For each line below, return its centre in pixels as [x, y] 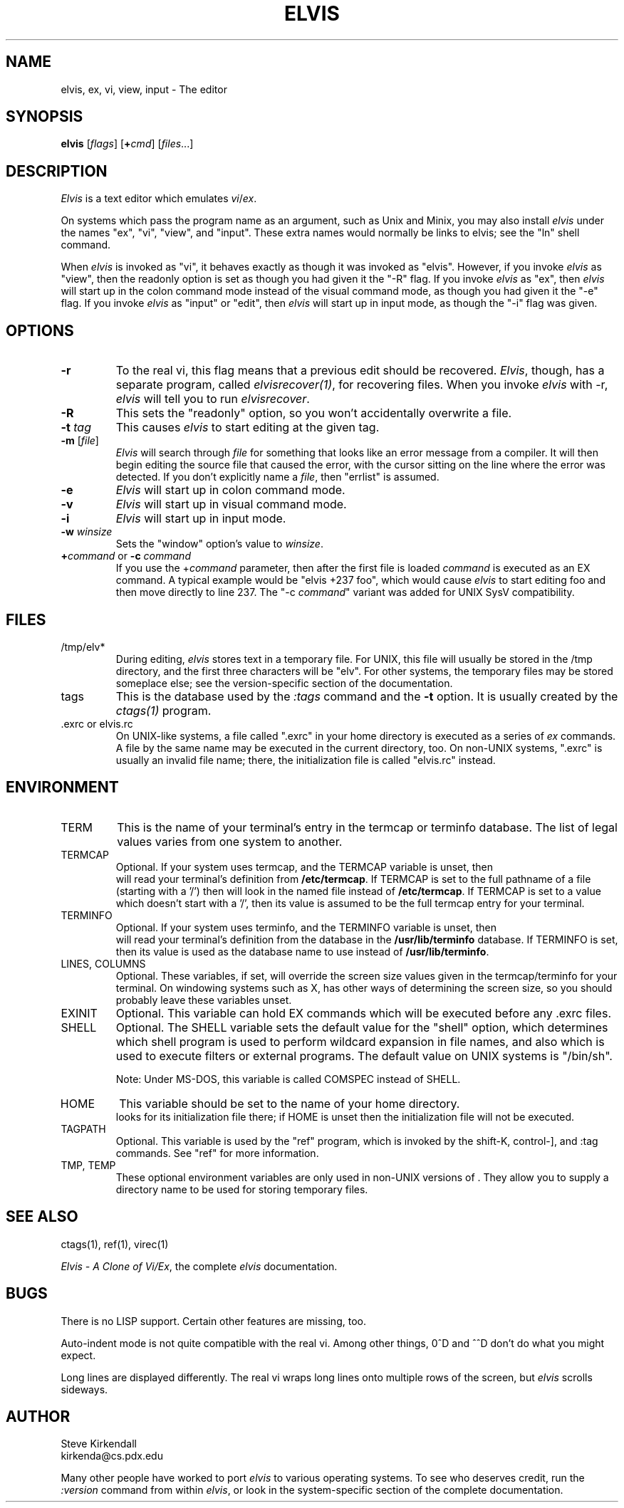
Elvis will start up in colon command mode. [230, 490]
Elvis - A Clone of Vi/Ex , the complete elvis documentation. [199, 1266]
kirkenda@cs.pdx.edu [112, 1456]
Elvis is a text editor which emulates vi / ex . [159, 199]
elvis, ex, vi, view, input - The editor [144, 89]
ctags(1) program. [163, 710]
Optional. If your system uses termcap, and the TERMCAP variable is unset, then [305, 866]
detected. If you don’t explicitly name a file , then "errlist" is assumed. [277, 477]
